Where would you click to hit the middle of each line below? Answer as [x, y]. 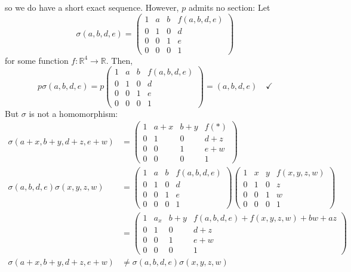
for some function [37, 60]
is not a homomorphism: [73, 113]
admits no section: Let [229, 7]
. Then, [119, 60]
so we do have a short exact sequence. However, [92, 7]
